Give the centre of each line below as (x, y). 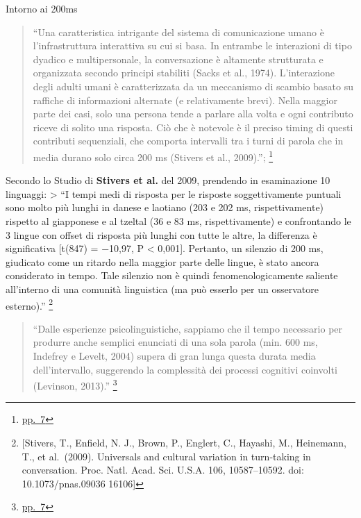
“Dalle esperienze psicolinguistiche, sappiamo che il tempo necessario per (188, 328)
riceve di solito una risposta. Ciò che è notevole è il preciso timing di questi (193, 127)
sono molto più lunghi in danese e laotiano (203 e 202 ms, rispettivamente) (165, 207)
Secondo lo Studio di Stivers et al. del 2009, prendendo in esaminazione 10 (168, 180)
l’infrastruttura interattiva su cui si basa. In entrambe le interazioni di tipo (192, 45)
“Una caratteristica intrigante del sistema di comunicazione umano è (178, 32)
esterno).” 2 (30, 304)
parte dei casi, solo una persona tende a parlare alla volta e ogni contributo (193, 114)
